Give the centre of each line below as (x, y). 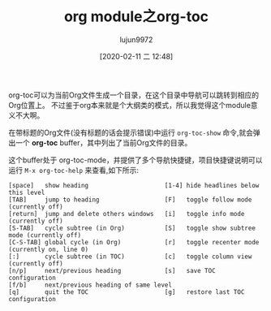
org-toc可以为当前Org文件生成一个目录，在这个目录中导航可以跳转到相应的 (134, 95)
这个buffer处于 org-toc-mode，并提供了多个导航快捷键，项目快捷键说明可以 (135, 160)
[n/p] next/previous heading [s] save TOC (112, 270)
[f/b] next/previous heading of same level (90, 285)
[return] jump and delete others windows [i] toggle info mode (127, 214)
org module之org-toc (136, 17)
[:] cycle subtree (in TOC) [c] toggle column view (130, 257)
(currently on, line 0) (49, 249)
